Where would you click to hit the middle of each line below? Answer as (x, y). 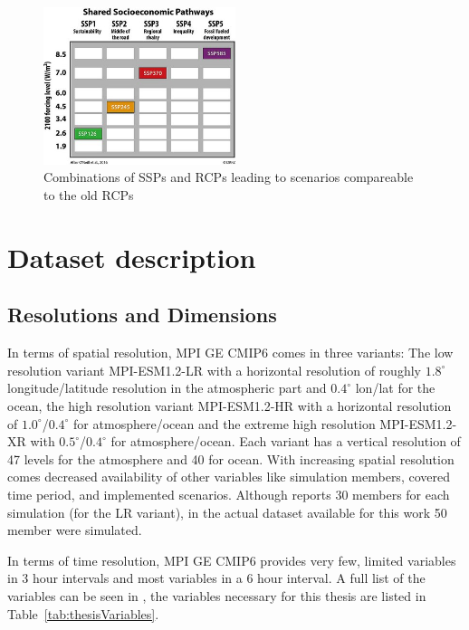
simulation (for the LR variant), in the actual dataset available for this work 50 (227, 512)
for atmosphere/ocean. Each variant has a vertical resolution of (286, 441)
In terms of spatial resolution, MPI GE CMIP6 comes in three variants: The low (230, 353)
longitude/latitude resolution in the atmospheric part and (167, 388)
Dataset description (132, 257)
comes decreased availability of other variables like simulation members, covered (229, 477)
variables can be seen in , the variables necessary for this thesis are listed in (217, 595)
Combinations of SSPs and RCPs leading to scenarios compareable (229, 177)
